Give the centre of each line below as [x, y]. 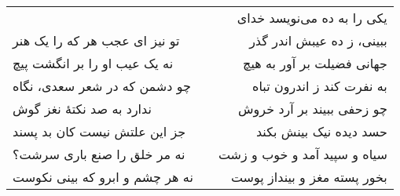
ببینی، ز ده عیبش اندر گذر [318, 40]
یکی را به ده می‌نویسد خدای [312, 18]
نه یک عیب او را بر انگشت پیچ [93, 63]
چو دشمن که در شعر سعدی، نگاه [102, 86]
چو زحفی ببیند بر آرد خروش [313, 109]
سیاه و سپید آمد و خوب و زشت [303, 154]
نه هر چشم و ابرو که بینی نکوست [103, 177]
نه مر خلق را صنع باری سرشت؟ [99, 154]
